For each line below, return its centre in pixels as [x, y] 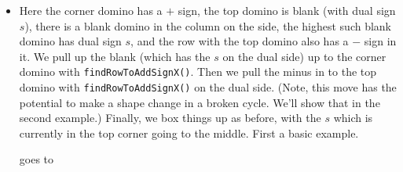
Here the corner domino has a [91, 10]
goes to [37, 159]
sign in [380, 41]
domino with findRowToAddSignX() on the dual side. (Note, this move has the [208, 87]
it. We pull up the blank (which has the [115, 56]
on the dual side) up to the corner [304, 56]
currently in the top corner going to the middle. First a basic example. [189, 133]
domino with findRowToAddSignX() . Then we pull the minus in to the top [198, 72]
